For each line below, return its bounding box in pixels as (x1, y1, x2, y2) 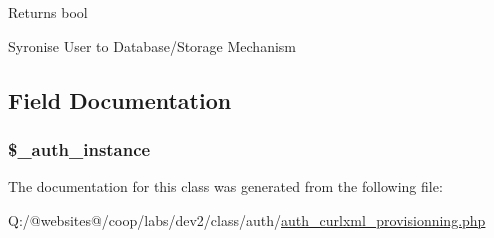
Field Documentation (8, 84, 232, 115)
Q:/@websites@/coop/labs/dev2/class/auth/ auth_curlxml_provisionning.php (8, 209, 486, 230)
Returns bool (8, 2, 88, 22)
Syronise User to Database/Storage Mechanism (8, 35, 296, 56)
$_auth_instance (8, 136, 151, 161)
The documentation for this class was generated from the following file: (8, 176, 443, 197)
